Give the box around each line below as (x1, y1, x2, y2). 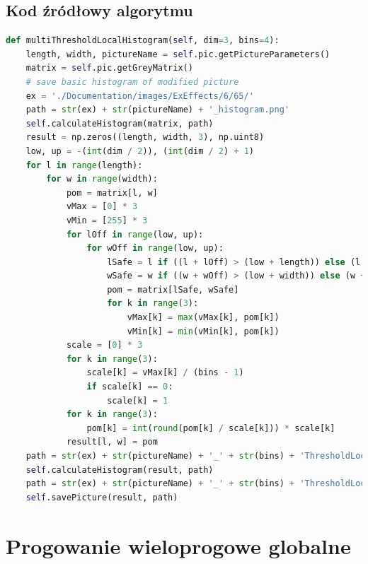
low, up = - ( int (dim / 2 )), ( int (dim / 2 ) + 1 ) (25, 146, 254, 156)
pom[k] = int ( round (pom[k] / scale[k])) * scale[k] (86, 423, 335, 433)
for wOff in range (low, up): (86, 243, 224, 254)
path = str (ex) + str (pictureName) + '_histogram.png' (25, 105, 290, 115)
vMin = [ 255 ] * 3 (66, 215, 148, 225)
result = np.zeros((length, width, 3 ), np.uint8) (25, 132, 265, 143)
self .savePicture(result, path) (25, 492, 178, 503)
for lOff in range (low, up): (66, 229, 204, 240)
